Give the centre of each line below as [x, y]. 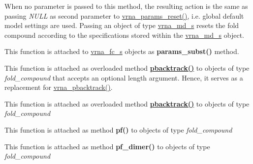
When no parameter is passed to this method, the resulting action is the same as [126, 6]
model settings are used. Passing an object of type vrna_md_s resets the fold [122, 25]
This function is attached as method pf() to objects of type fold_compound [118, 129]
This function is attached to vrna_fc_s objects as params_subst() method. [122, 51]
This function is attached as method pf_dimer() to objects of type [107, 146]
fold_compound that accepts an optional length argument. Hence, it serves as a [124, 77]
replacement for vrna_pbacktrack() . [59, 87]
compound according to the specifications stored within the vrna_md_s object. [124, 35]
